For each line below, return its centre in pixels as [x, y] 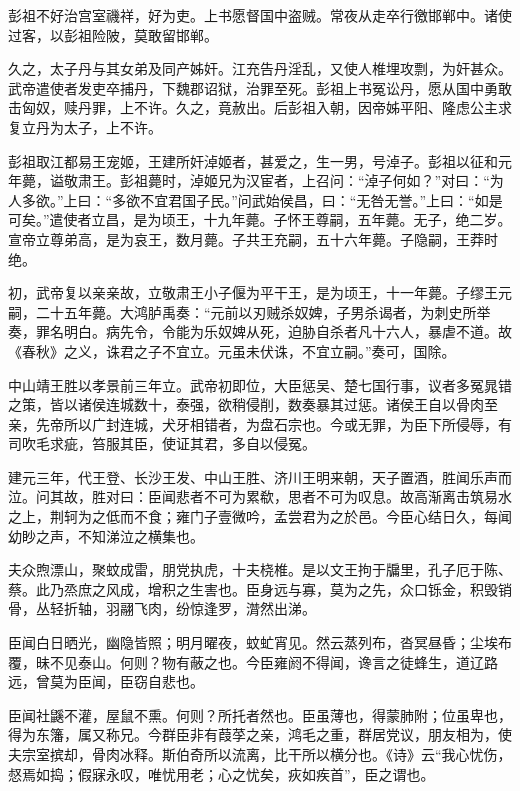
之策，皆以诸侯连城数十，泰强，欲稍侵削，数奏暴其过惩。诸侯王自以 [232, 404]
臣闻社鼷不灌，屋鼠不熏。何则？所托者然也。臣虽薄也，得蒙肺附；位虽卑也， [260, 714]
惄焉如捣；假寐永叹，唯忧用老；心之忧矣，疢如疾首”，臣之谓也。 [221, 773]
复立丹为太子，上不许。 [85, 126]
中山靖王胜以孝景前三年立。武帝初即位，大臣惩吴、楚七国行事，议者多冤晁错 [260, 384]
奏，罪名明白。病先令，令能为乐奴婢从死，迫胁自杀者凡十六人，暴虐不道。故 [260, 331]
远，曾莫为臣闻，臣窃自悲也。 [106, 681]
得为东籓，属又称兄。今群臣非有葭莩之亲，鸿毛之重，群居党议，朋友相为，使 [260, 734]
